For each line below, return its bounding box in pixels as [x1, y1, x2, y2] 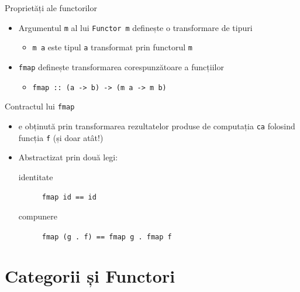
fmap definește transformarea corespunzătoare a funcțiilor [18, 60, 224, 73]
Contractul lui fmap [5, 100, 75, 112]
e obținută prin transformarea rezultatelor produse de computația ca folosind [18, 119, 295, 132]
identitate [18, 170, 53, 183]
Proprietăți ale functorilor [5, 2, 97, 13]
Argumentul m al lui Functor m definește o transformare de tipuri [18, 21, 253, 33]
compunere [18, 210, 57, 222]
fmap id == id [42, 193, 96, 202]
